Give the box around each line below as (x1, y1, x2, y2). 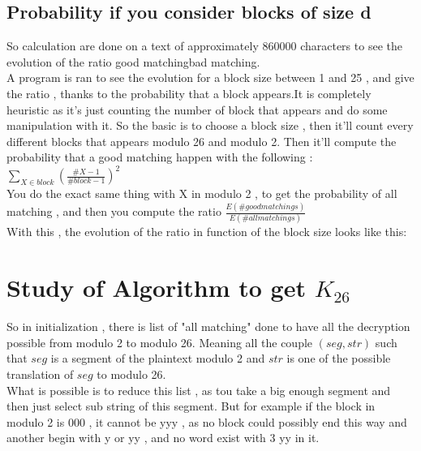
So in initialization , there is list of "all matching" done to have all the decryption (6, 318, 410, 335)
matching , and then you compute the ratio (6, 203, 221, 220)
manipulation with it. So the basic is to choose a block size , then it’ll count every (6, 117, 414, 134)
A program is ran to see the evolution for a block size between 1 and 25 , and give (6, 69, 415, 86)
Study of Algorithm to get (6, 271, 306, 304)
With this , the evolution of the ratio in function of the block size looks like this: (6, 223, 407, 240)
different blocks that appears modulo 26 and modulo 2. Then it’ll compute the (6, 132, 397, 149)
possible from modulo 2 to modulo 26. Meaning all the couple (6, 333, 313, 350)
